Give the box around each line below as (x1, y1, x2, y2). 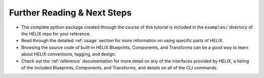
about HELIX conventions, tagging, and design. (21, 51, 116, 57)
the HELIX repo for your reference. (21, 31, 91, 36)
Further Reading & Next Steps (9, 7, 132, 18)
